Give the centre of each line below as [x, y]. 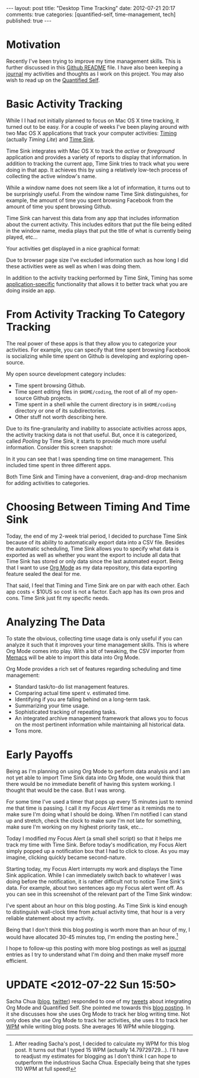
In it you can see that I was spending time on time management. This [90, 459]
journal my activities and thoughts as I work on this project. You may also [95, 74]
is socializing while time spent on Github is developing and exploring [90, 356]
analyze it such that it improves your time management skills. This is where [97, 645]
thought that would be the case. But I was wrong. [66, 790]
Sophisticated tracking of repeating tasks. [66, 712]
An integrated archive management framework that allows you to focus [101, 718]
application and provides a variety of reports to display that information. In [97, 157]
